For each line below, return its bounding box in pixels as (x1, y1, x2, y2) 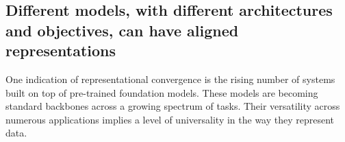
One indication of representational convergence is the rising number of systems (5, 71, 335, 86)
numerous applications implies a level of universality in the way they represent (5, 112, 335, 126)
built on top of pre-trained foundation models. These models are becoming (5, 85, 318, 99)
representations (5, 40, 116, 61)
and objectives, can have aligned (5, 19, 239, 40)
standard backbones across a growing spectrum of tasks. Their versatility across (5, 99, 340, 113)
